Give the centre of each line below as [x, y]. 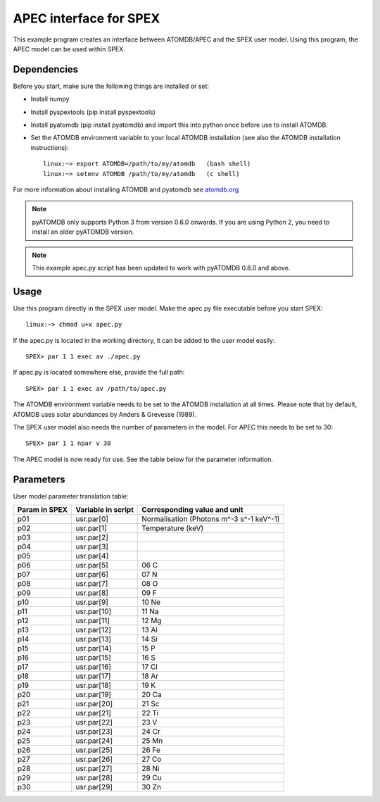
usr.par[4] [92, 556]
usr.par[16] [94, 667]
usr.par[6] [92, 575]
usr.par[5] [92, 565]
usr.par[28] [94, 778]
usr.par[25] [94, 750]
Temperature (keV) [173, 528]
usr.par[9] [92, 602]
